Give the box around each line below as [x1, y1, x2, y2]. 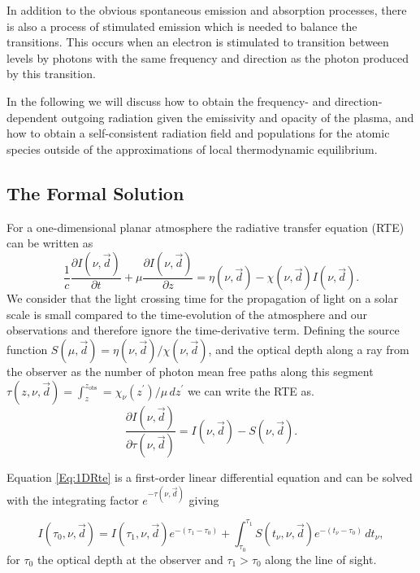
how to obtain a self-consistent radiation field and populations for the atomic [6, 125, 390, 142]
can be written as [6, 234, 93, 252]
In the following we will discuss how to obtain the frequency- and [6, 92, 331, 109]
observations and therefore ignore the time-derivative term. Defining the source [6, 321, 400, 339]
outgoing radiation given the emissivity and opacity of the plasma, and [61, 108, 414, 125]
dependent [6, 108, 58, 125]
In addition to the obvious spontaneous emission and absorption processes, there [6, 2, 407, 18]
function [6, 340, 48, 357]
